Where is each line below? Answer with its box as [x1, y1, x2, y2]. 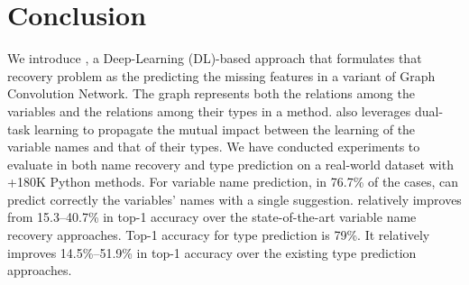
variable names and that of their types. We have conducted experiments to [7, 137, 420, 156]
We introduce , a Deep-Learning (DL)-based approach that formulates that [7, 49, 422, 68]
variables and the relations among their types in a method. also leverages [7, 101, 411, 120]
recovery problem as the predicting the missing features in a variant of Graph [7, 66, 436, 85]
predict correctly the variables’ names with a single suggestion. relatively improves [7, 189, 462, 208]
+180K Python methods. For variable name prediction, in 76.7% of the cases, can [7, 172, 459, 191]
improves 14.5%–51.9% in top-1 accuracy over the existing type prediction [7, 243, 417, 262]
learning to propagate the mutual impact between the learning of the [34, 119, 416, 138]
